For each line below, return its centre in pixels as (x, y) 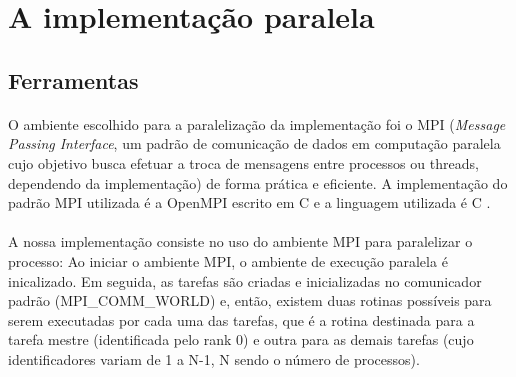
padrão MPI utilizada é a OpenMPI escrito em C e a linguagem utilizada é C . (249, 202)
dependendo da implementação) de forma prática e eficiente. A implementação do (258, 182)
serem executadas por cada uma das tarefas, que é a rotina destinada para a (241, 319)
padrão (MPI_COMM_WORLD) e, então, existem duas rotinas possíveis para (250, 300)
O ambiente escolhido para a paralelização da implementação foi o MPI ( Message (257, 123)
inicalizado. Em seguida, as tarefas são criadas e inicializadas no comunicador (245, 280)
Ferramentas (73, 79)
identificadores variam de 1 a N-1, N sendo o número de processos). (214, 358)
